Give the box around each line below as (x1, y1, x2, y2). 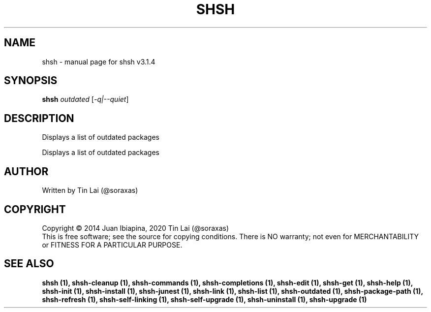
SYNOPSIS (4, 74, 58, 87)
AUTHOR (4, 165, 49, 178)
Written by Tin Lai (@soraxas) (42, 186, 138, 195)
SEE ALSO (4, 257, 54, 270)
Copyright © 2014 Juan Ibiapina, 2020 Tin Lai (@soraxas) (42, 223, 229, 232)
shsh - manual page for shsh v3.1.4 (42, 57, 155, 66)
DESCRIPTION (4, 112, 74, 125)
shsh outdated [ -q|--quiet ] (42, 95, 129, 104)
